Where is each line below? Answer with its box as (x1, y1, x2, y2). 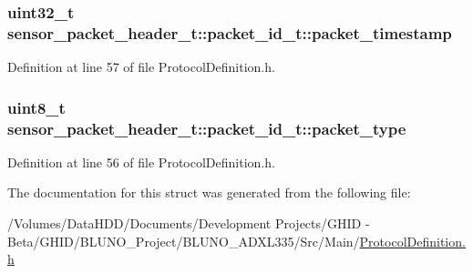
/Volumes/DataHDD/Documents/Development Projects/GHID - (7, 214, 370, 233)
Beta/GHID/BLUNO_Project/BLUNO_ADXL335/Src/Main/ (7, 231, 360, 250)
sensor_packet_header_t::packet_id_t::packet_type (7, 116, 406, 139)
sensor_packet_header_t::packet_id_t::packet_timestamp (7, 21, 452, 44)
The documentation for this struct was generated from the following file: (7, 183, 411, 202)
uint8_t (7, 96, 66, 118)
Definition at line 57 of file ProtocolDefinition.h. (7, 57, 275, 76)
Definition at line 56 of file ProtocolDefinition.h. (7, 152, 275, 171)
